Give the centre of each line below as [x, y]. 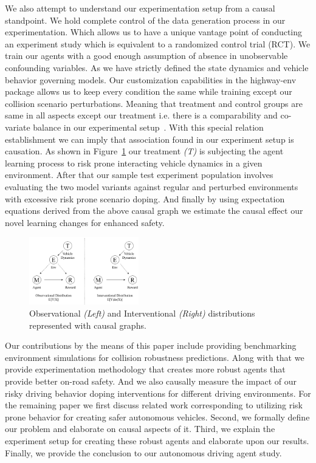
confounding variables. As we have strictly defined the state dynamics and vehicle [157, 67]
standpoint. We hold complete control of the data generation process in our [145, 20]
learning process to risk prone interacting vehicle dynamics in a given [134, 163]
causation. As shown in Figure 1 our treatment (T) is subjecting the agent [144, 151]
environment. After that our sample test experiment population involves [139, 175]
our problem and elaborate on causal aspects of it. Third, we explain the [140, 429]
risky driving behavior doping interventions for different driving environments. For [158, 393]
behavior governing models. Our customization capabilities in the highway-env [151, 79]
